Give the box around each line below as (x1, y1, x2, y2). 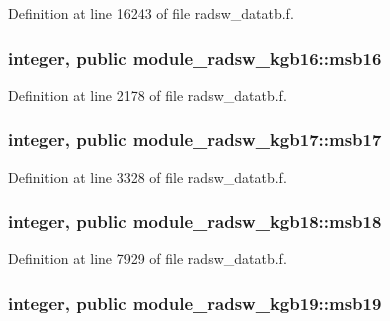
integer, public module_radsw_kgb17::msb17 (8, 127, 382, 152)
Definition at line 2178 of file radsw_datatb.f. (8, 84, 287, 105)
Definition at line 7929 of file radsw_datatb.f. (8, 248, 287, 269)
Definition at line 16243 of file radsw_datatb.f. (8, 3, 294, 23)
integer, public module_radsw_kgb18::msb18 (8, 209, 382, 234)
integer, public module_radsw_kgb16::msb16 (8, 45, 382, 70)
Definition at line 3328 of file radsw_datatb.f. (8, 166, 287, 187)
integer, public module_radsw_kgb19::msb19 (8, 290, 382, 315)
